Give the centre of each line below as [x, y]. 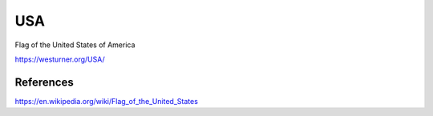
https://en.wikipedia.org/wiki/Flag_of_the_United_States [106, 101]
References [44, 82]
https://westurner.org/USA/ [60, 59]
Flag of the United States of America [75, 45]
